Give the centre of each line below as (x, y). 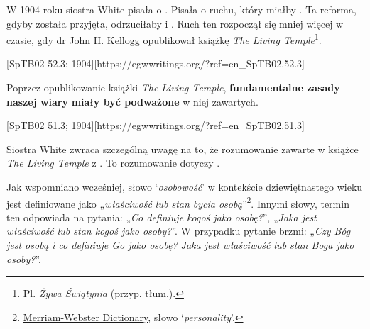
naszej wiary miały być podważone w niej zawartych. (132, 101)
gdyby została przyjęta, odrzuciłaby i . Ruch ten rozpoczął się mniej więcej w (175, 23)
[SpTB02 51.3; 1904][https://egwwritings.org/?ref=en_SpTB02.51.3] (156, 125)
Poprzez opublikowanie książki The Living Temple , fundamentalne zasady (173, 88)
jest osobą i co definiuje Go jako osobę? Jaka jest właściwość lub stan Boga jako (180, 245)
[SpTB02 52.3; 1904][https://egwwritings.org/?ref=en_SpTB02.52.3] (156, 63)
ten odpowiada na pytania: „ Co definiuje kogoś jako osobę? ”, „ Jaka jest (162, 217)
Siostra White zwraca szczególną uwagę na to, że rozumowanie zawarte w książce (183, 149)
